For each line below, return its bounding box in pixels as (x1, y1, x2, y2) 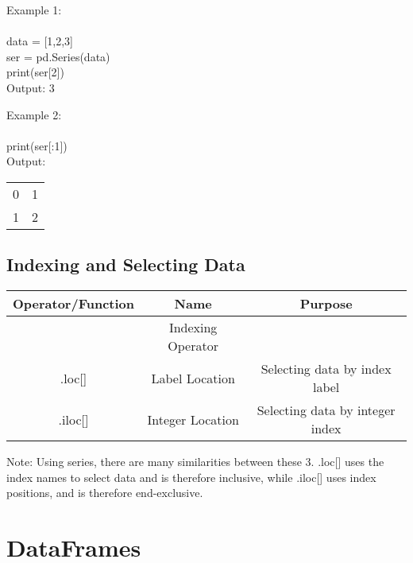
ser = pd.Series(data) (6, 48, 110, 64)
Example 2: (6, 106, 62, 122)
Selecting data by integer (257, 401, 396, 420)
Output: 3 (6, 79, 55, 95)
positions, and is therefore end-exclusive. (6, 484, 203, 501)
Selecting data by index (261, 359, 392, 379)
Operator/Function (13, 294, 135, 313)
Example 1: (6, 2, 62, 17)
